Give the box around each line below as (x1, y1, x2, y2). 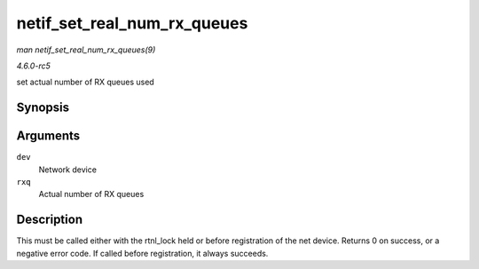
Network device (38, 164, 98, 175)
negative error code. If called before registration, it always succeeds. (16, 248, 269, 258)
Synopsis (16, 100, 70, 115)
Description (16, 212, 83, 227)
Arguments (16, 129, 81, 144)
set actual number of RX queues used (16, 76, 154, 88)
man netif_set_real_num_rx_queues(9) (16, 44, 156, 55)
